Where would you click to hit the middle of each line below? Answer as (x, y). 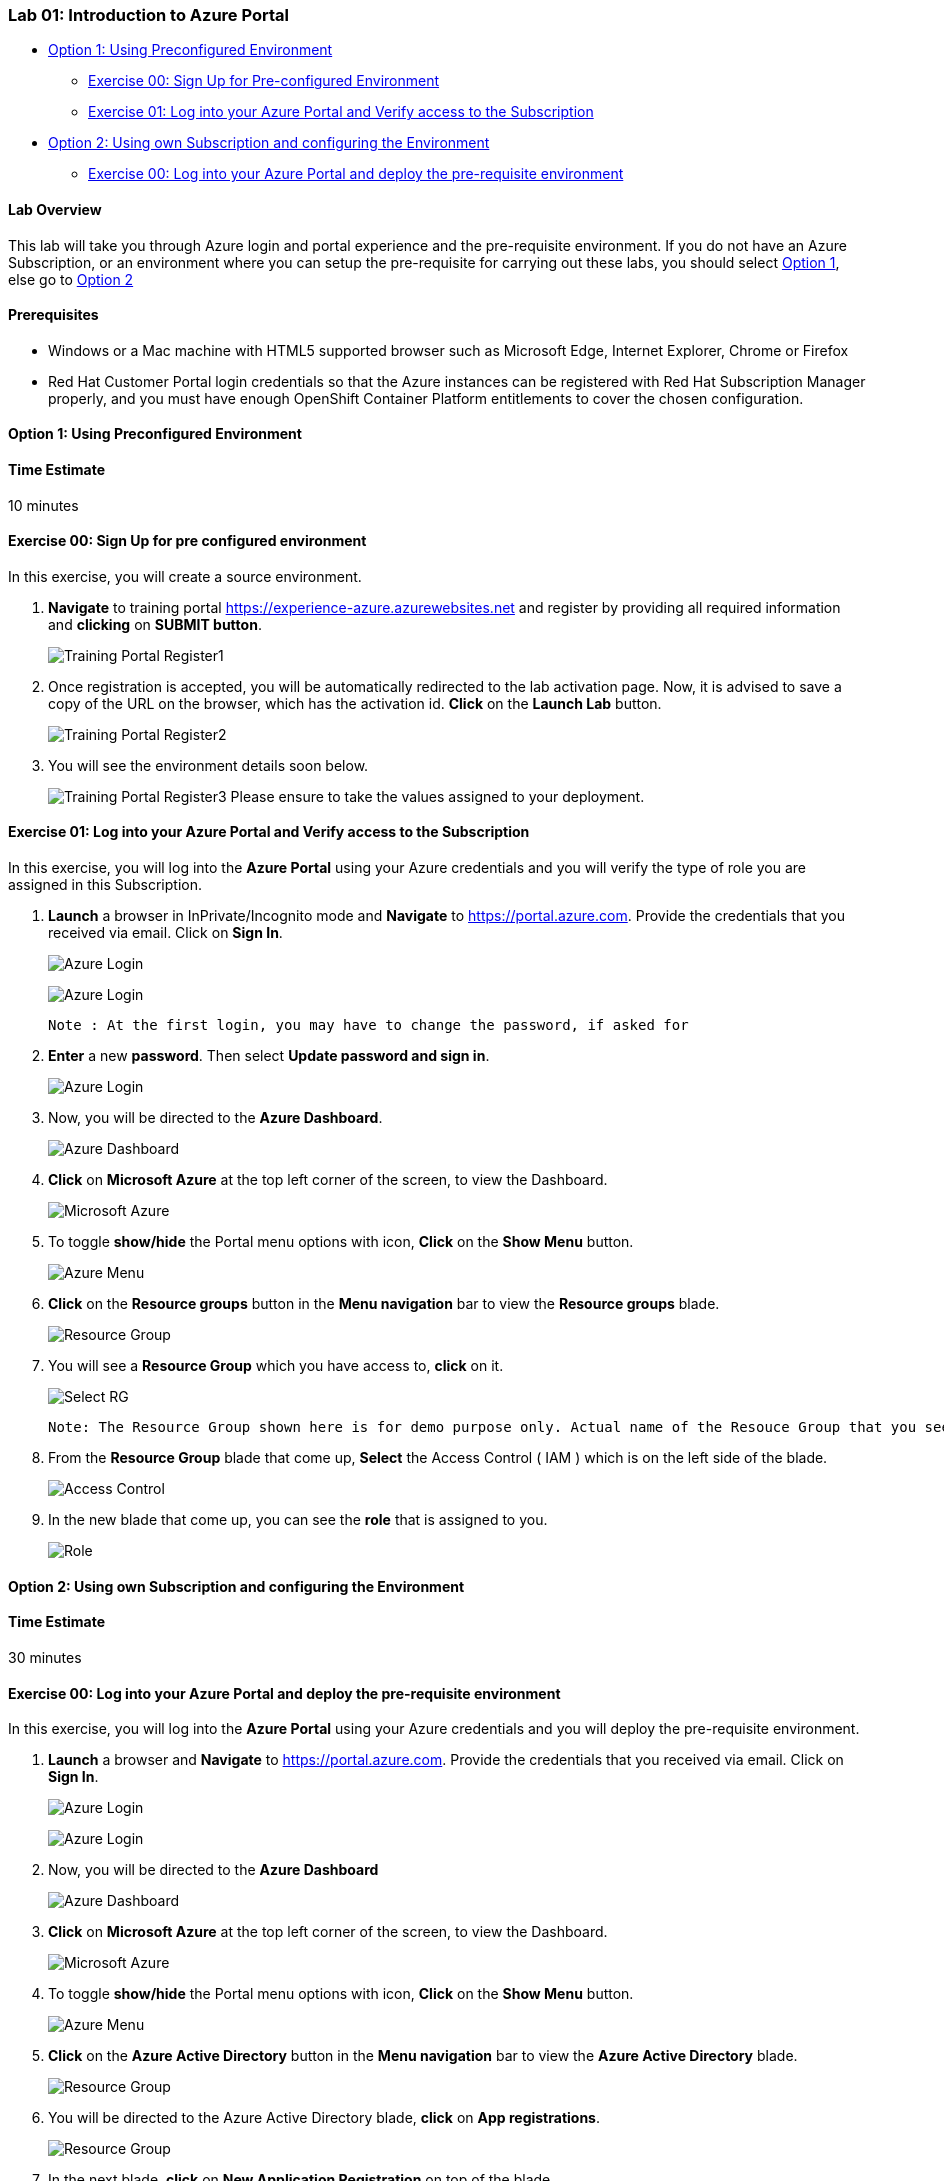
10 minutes (43, 505)
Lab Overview (55, 209)
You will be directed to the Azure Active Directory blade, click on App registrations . (324, 2118)
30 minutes (45, 1657)
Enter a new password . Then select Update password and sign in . (269, 1056)
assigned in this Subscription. (105, 885)
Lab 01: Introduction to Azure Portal (148, 15)
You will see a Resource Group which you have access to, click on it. (276, 1366)
